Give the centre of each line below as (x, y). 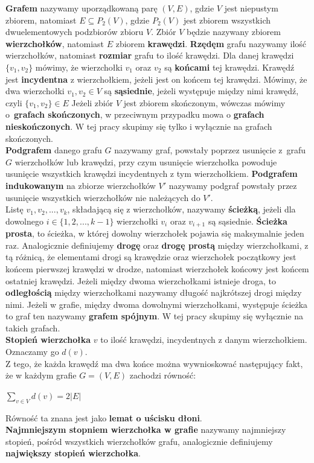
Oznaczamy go (32, 352)
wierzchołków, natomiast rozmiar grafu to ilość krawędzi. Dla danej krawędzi (150, 55)
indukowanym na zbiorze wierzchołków (81, 185)
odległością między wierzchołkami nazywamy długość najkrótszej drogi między (154, 292)
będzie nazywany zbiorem (233, 32)
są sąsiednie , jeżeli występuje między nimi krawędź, (201, 91)
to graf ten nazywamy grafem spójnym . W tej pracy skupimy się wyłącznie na (154, 316)
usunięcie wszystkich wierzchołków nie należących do (103, 197)
